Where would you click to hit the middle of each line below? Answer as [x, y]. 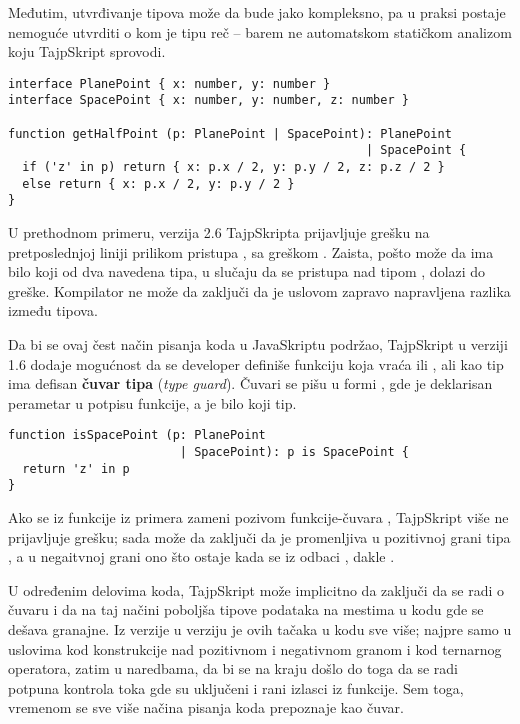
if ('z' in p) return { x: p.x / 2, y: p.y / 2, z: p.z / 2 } [233, 167]
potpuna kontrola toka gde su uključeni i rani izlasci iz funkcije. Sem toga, [236, 687]
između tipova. [53, 310]
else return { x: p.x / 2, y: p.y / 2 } [158, 183]
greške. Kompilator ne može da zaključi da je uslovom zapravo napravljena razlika [259, 290]
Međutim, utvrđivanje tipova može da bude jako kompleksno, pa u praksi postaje [257, 12]
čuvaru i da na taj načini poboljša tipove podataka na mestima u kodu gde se [246, 609]
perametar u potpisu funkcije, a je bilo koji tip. [152, 402]
